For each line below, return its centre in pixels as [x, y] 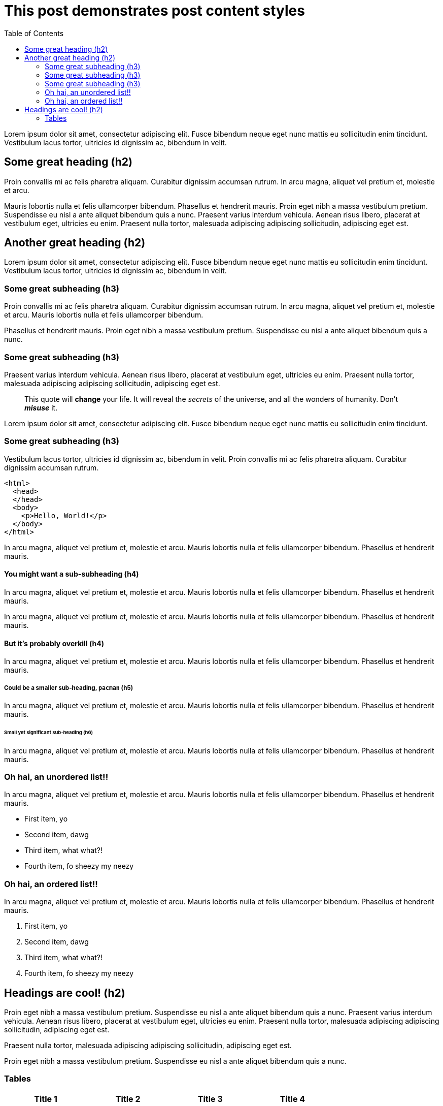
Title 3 [210, 1099]
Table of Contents [34, 33]
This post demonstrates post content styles [155, 11]
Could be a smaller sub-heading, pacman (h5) [69, 688]
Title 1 [46, 1099]
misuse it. [41, 407]
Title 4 [293, 1099]
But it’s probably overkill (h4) [54, 643]
